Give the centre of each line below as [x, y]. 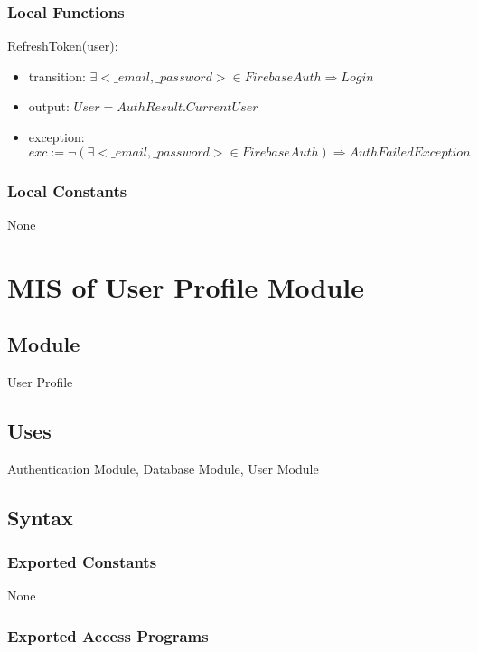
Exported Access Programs [108, 635]
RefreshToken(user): [63, 46]
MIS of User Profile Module [186, 286]
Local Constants [67, 190]
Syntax [40, 517]
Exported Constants [82, 562]
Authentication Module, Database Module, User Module [163, 468]
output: [49, 106]
